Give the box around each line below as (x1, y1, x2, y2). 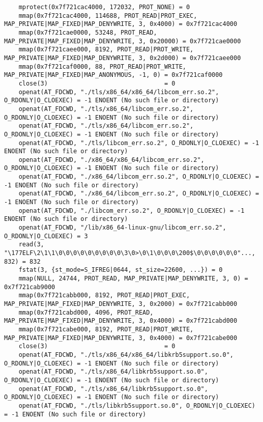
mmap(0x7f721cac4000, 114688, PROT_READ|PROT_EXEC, (18, 12, 197, 19)
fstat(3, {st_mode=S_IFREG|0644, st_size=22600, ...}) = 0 (18, 266, 223, 274)
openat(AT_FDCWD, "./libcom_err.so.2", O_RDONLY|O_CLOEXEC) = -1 (18, 207, 245, 214)
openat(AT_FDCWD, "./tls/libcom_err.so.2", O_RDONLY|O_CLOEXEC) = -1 (18, 139, 259, 147)
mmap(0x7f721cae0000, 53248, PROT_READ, (18, 29, 157, 36)
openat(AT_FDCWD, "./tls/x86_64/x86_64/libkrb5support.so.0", (18, 351, 234, 358)
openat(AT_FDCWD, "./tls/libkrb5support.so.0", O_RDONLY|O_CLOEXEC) (18, 402, 255, 409)
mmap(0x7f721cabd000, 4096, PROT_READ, (18, 308, 154, 316)
